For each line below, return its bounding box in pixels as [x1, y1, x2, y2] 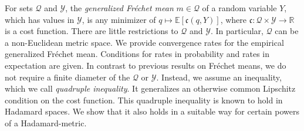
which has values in [5, 13, 75, 25]
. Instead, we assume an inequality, [156, 70, 282, 83]
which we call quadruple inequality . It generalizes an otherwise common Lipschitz [5, 82, 296, 95]
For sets [5, 2, 33, 14]
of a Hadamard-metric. [5, 116, 87, 129]
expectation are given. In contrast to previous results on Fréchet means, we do [5, 59, 286, 71]
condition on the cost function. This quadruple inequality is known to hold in [5, 93, 283, 106]
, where [220, 13, 247, 25]
